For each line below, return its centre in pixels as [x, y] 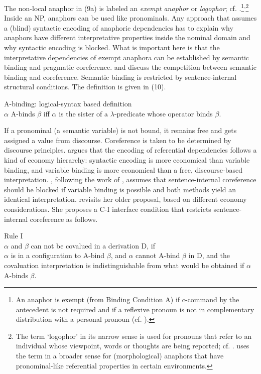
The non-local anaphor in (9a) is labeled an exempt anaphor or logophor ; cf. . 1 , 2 [126, 7]
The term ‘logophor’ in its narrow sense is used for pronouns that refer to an [134, 336]
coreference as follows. [64, 219]
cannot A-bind [158, 255]
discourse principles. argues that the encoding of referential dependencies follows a [130, 150]
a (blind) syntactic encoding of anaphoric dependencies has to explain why [119, 27]
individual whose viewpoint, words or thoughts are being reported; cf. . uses [133, 346]
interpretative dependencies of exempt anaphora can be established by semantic [127, 57]
